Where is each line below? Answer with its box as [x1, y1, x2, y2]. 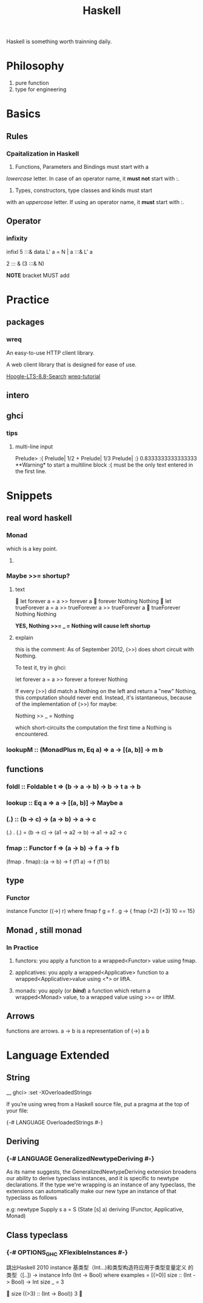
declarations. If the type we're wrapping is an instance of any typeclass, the [6, 1181, 196, 1188]
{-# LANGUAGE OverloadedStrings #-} [6, 1118, 103, 1126]
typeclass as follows [6, 1194, 58, 1202]
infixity [6, 234, 28, 243]
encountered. [15, 730, 49, 737]
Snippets [6, 488, 53, 502]
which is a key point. [6, 545, 58, 552]
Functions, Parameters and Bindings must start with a [15, 163, 149, 170]
